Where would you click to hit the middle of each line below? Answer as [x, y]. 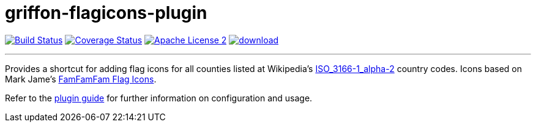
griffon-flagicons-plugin [106, 13]
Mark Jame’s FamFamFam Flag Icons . [81, 79]
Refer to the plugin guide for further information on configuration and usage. [159, 98]
